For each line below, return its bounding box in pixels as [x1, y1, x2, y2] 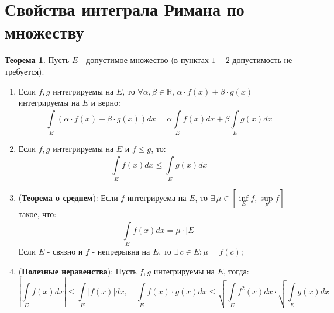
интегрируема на [127, 191, 187, 203]
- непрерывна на [92, 245, 150, 258]
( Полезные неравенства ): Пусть [18, 265, 137, 277]
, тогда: [223, 265, 249, 277]
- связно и [47, 245, 83, 258]
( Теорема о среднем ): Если [18, 191, 118, 203]
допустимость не [232, 54, 292, 66]
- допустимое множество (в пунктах [80, 54, 209, 66]
